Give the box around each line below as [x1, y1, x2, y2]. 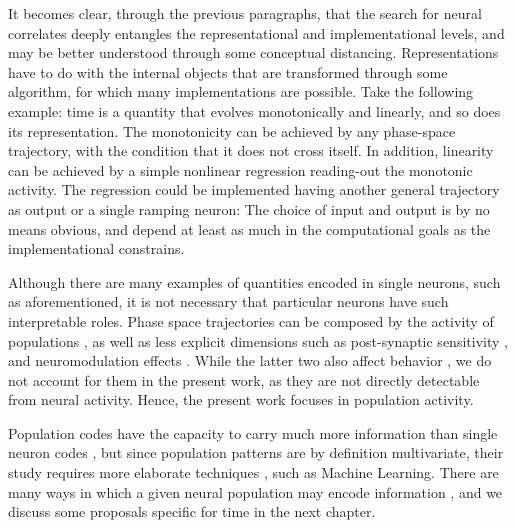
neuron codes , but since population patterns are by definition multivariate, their [8, 442, 504, 463]
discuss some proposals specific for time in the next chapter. [8, 501, 376, 522]
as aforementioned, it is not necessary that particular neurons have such [8, 291, 449, 312]
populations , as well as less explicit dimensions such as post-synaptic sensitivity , [8, 330, 508, 351]
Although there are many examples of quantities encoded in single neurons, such [8, 271, 501, 292]
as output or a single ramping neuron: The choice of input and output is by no [8, 198, 490, 219]
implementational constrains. [8, 238, 185, 259]
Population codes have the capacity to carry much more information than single [8, 422, 498, 443]
